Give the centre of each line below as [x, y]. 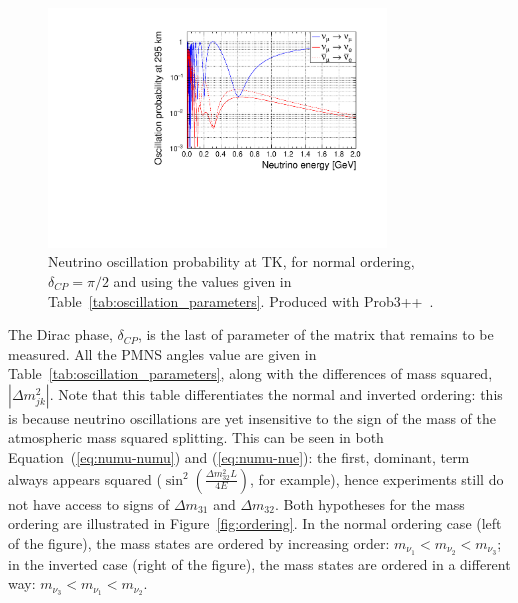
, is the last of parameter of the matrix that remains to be [315, 334]
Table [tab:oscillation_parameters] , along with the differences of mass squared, [250, 373]
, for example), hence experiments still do [377, 478]
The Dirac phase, [60, 334]
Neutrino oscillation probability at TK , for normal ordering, [231, 261]
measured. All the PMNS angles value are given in [162, 353]
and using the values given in [202, 280]
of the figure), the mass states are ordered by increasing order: [199, 542]
